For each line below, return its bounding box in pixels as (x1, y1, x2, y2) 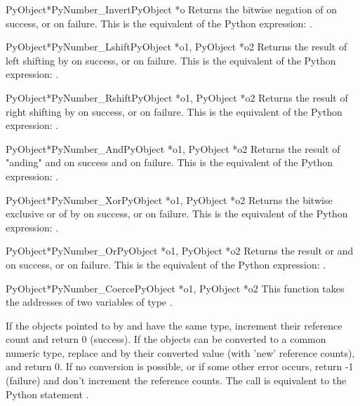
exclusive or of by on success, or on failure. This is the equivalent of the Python (6, 206, 348, 221)
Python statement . (6, 386, 89, 401)
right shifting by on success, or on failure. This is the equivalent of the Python (6, 104, 342, 119)
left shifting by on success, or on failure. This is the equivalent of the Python (6, 53, 336, 67)
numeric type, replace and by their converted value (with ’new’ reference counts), (6, 345, 355, 360)
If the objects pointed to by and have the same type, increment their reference (6, 318, 342, 332)
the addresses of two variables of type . (6, 295, 173, 309)
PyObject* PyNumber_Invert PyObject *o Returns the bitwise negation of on (6, 2, 338, 16)
